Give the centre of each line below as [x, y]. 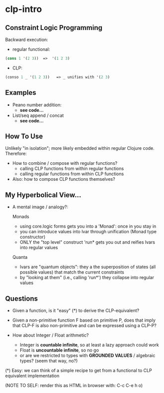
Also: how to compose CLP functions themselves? [64, 179]
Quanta [20, 257]
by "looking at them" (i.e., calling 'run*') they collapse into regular [87, 278]
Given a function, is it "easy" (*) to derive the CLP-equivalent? [76, 310]
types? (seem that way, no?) [49, 361]
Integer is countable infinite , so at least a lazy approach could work [89, 345]
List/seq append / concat [38, 115]
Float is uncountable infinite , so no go [59, 350]
